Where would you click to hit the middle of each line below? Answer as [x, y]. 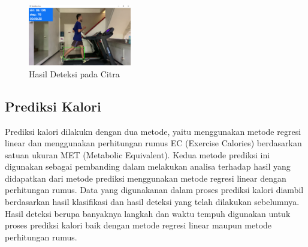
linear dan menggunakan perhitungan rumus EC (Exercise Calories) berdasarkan [153, 143]
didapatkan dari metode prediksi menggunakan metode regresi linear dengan [146, 178]
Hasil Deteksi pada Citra [74, 73]
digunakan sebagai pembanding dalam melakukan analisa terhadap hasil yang [148, 166]
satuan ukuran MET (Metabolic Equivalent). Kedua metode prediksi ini [138, 154]
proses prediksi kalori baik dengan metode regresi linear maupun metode [138, 225]
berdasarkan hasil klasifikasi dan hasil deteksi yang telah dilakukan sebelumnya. [152, 202]
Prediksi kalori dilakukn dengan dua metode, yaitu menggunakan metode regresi [153, 131]
